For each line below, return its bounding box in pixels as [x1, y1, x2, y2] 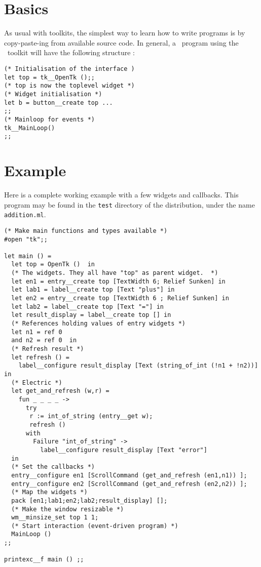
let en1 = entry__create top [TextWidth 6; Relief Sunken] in [11, 277, 226, 285]
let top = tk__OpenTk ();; [4, 73, 95, 81]
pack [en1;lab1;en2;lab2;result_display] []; [11, 497, 168, 504]
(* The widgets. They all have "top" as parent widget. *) [11, 269, 218, 277]
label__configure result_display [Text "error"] [40, 446, 207, 454]
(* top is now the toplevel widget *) [4, 82, 135, 90]
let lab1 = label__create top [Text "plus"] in [11, 286, 175, 294]
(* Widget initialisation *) [4, 90, 102, 98]
